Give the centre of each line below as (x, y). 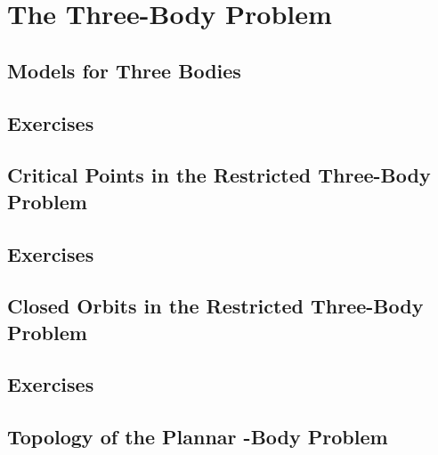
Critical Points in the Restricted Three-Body (219, 175)
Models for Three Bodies (124, 70)
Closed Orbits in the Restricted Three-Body (215, 306)
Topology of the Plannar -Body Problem (198, 437)
